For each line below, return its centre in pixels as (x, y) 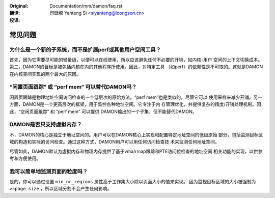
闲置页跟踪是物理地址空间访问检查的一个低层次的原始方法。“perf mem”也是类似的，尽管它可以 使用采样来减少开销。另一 (136, 97)
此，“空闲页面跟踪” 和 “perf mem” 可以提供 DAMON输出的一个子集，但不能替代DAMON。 (103, 111)
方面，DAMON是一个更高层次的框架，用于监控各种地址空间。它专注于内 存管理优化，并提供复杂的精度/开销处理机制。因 (135, 104)
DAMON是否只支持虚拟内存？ (46, 125)
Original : (19, 6)
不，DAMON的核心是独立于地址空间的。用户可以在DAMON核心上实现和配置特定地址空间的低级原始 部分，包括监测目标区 (136, 134)
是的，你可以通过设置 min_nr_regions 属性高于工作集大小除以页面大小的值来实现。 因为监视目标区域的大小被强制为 (133, 182)
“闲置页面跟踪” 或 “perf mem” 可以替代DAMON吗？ (73, 87)
